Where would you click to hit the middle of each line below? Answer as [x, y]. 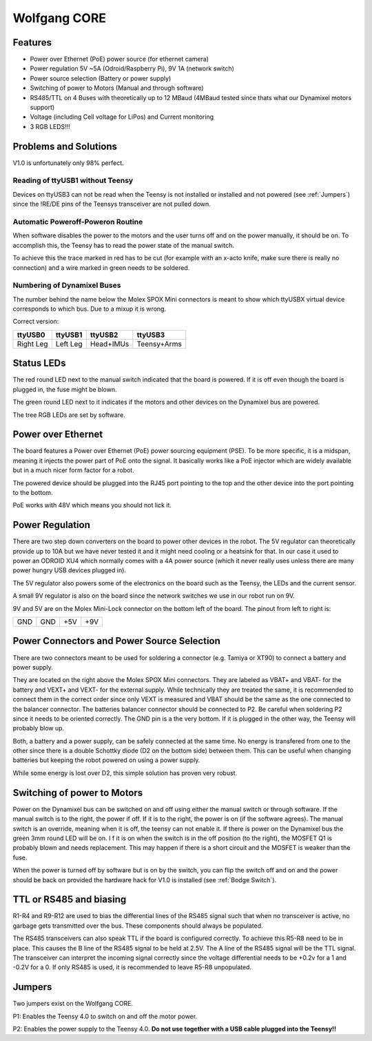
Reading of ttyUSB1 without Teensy [73, 181]
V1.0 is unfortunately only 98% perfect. [68, 163]
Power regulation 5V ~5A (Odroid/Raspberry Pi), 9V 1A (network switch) [132, 68]
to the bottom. [33, 493]
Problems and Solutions [65, 146]
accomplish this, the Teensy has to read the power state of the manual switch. [123, 245]
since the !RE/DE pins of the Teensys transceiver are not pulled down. [112, 204]
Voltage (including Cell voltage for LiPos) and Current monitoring [122, 117]
